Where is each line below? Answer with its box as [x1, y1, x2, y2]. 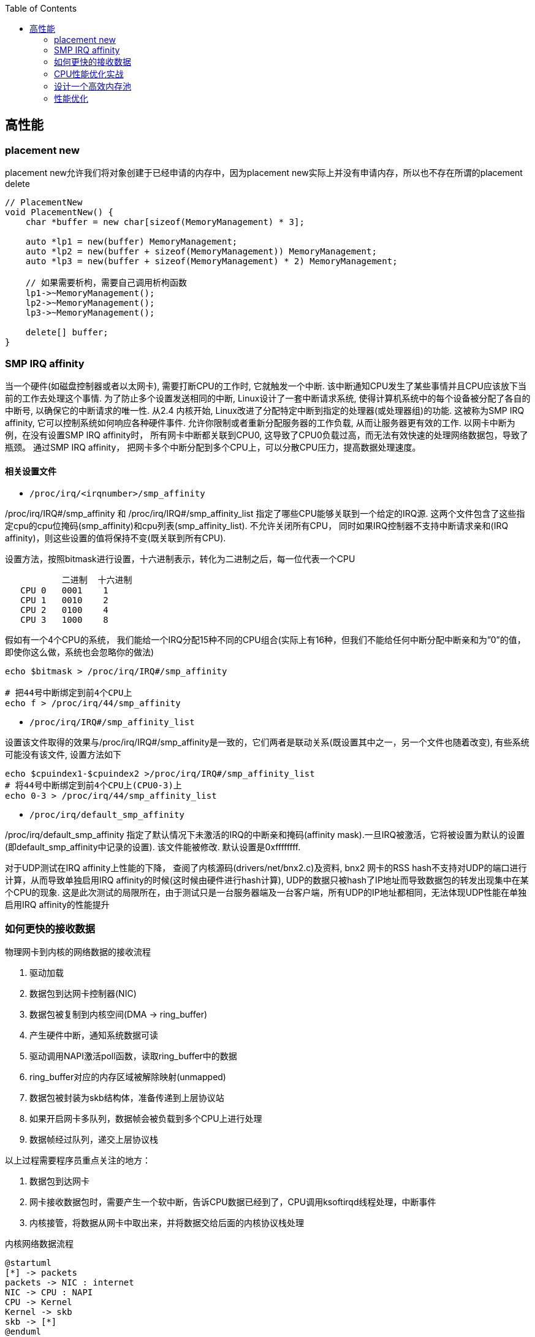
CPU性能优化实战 [54, 69, 124, 79]
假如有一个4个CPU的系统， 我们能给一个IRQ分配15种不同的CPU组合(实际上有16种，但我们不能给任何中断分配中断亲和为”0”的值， [5, 634, 526, 646]
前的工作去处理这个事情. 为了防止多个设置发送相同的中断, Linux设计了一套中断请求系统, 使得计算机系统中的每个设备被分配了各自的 [5, 392, 531, 403]
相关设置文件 [5, 465, 56, 476]
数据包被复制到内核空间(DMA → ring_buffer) [29, 1008, 208, 1019]
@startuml [5, 1257, 51, 1268]
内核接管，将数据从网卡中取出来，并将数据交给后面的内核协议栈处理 [29, 1217, 304, 1228]
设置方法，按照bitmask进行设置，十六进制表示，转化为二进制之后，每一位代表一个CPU [5, 554, 355, 565]
